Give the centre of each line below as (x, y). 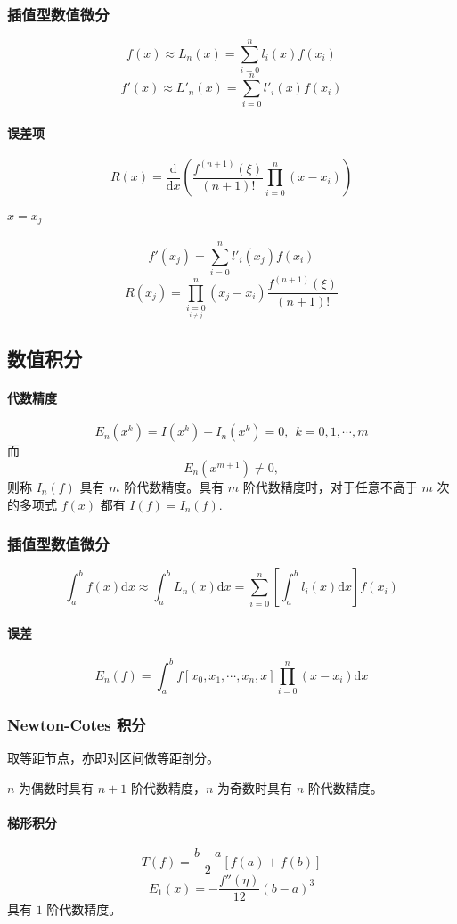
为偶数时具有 (57, 787)
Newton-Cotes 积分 (77, 724)
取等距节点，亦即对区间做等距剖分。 (113, 758)
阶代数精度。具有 (174, 487)
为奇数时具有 (255, 787)
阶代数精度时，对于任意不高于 (330, 487)
